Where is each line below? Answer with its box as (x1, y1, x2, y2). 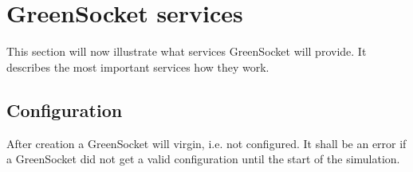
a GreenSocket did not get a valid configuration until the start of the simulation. (6, 150, 400, 167)
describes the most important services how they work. (6, 58, 269, 75)
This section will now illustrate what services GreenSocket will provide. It (6, 43, 367, 60)
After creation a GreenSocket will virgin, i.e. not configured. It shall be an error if (6, 135, 407, 151)
